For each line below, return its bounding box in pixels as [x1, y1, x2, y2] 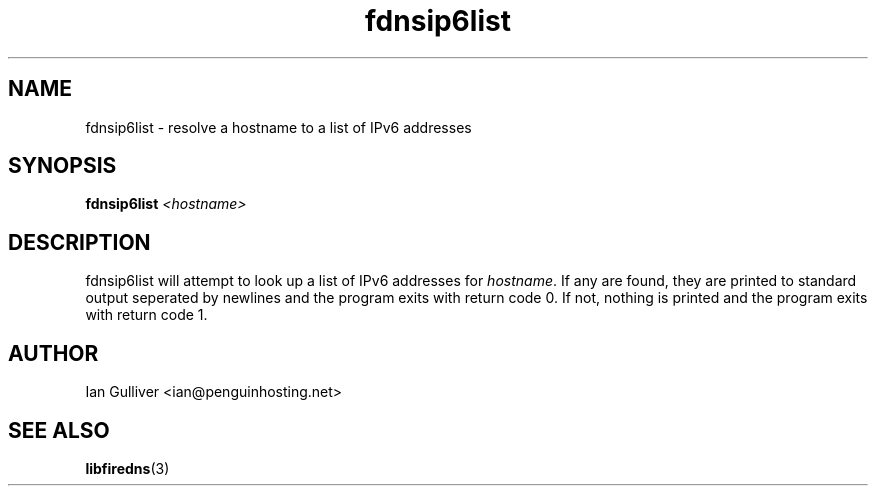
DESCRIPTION [8, 229, 151, 255]
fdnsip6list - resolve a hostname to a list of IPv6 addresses [85, 118, 472, 136]
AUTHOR [8, 340, 99, 366]
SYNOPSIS [8, 153, 117, 179]
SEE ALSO [8, 417, 110, 443]
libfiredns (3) [85, 459, 170, 477]
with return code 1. [85, 306, 208, 324]
